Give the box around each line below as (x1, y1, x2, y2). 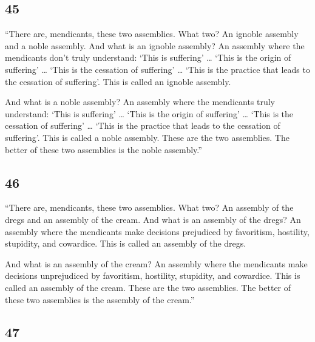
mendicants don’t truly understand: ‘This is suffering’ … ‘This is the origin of (5, 51, 291, 64)
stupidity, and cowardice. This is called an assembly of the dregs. (5, 237, 246, 250)
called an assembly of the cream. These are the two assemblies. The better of (5, 281, 291, 293)
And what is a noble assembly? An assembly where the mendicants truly (5, 95, 276, 108)
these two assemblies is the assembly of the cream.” (5, 293, 195, 306)
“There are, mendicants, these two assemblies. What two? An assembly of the (5, 201, 294, 214)
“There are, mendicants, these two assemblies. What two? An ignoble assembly (5, 27, 299, 40)
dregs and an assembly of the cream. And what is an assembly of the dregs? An (5, 213, 301, 225)
